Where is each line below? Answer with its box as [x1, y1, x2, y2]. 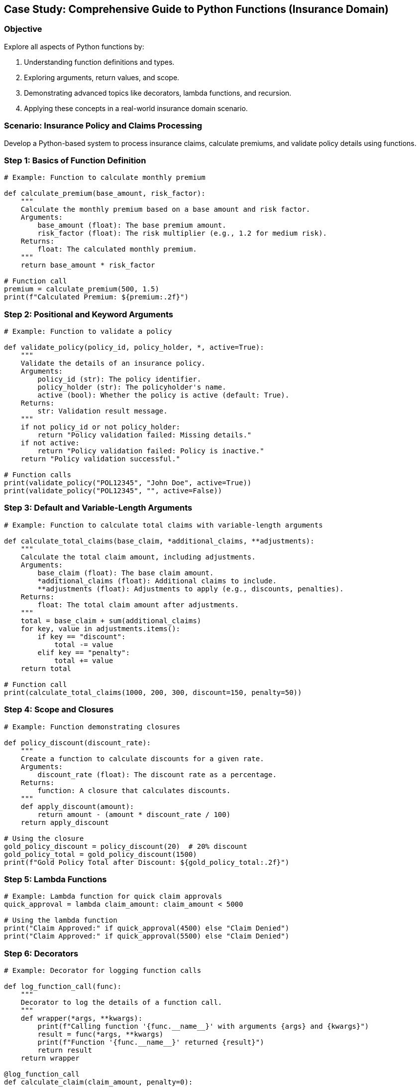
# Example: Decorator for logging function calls [4, 966, 202, 975]
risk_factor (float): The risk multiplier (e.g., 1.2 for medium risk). [37, 229, 327, 238]
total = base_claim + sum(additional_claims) [20, 616, 202, 625]
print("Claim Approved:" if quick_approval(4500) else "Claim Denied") [4, 924, 290, 933]
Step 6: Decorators [4, 948, 79, 958]
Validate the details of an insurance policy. [20, 359, 206, 368]
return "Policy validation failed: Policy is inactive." [37, 447, 264, 455]
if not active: [20, 439, 80, 447]
